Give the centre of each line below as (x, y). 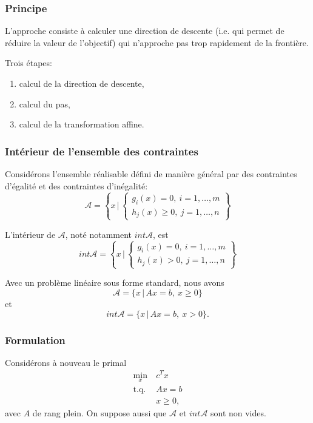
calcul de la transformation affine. (82, 124)
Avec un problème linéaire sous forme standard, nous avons (115, 283)
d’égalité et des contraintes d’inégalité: (76, 185)
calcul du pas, (45, 103)
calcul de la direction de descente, (82, 83)
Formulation (35, 340)
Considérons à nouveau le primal (66, 362)
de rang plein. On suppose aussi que (99, 412)
